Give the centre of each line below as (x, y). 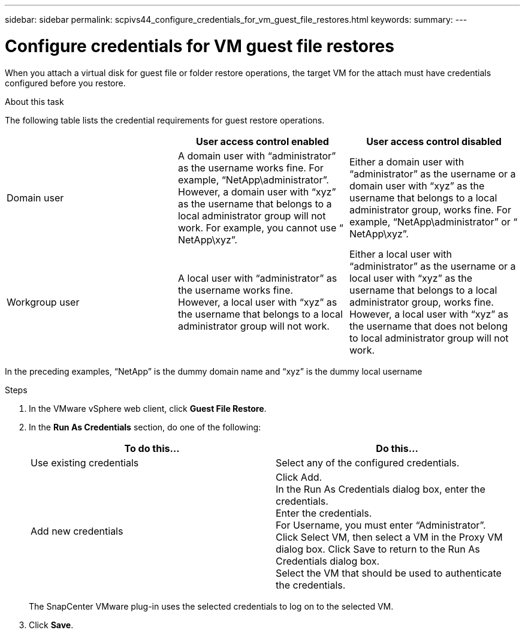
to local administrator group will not (429, 338)
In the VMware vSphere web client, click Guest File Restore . (148, 408)
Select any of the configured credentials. (368, 462)
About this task (34, 101)
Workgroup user (43, 302)
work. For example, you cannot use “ (260, 227)
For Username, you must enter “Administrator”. (381, 525)
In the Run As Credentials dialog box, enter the (381, 489)
